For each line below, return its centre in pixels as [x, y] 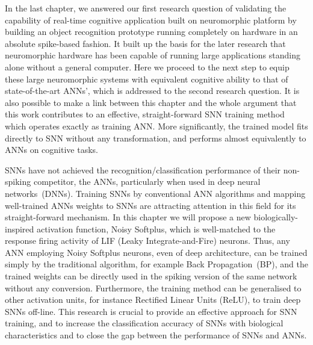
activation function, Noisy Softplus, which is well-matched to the [156, 228]
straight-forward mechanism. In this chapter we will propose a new [128, 217]
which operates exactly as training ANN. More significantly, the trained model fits [156, 126]
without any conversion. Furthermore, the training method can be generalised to [153, 287]
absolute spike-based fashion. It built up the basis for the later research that [145, 43]
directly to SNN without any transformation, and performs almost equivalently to [156, 138]
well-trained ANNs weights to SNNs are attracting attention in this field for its [150, 205]
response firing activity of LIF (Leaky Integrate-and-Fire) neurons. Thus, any [147, 241]
